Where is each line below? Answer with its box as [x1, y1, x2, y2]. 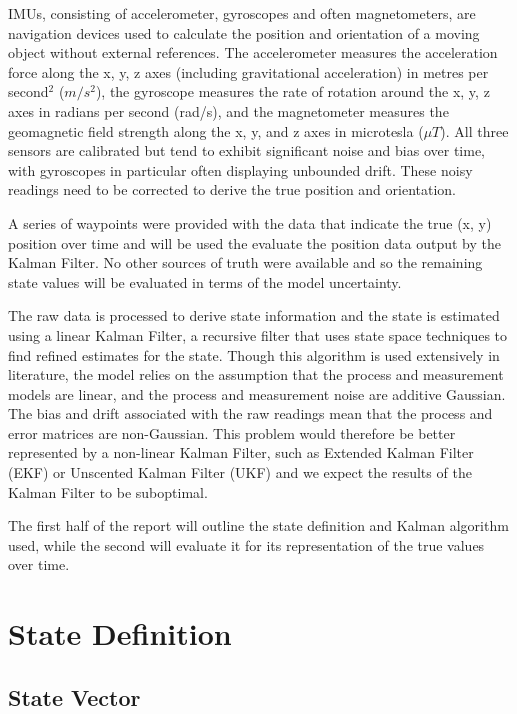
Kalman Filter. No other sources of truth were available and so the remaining [8, 252, 483, 273]
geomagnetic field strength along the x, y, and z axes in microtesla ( [8, 120, 424, 141]
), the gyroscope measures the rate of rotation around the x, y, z [95, 81, 490, 102]
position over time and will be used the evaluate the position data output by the [8, 232, 502, 253]
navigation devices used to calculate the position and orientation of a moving [8, 22, 480, 43]
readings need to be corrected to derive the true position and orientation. [8, 179, 457, 200]
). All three [440, 120, 509, 141]
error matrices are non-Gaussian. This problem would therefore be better [8, 422, 456, 443]
